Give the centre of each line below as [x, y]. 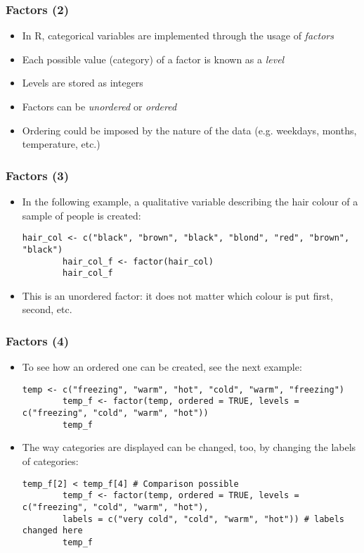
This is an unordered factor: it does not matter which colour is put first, [177, 295]
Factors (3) [37, 175]
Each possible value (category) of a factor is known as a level [153, 59]
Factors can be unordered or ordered [99, 106]
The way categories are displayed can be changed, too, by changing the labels [189, 447]
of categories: [50, 461]
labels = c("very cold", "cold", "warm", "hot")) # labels [203, 519]
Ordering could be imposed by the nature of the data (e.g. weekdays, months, [189, 130]
